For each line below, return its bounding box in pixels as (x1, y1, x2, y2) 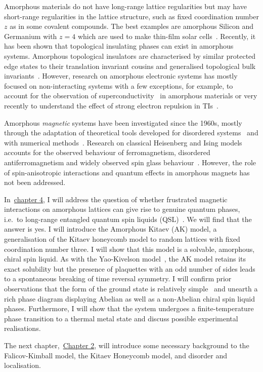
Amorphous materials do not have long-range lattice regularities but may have (4, 1, 247, 11)
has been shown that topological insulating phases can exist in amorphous (4, 41, 234, 51)
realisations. (4, 323, 41, 333)
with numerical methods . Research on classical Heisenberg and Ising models (4, 137, 242, 147)
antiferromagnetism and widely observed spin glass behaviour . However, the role (4, 157, 256, 167)
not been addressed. (4, 177, 66, 188)
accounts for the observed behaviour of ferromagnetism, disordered (4, 147, 210, 158)
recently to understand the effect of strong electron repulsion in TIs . (4, 100, 219, 110)
